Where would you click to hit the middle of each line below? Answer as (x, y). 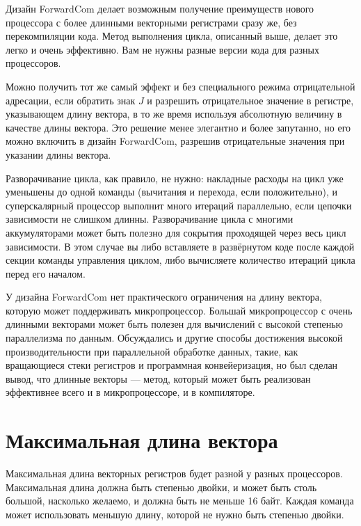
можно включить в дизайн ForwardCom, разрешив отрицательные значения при (175, 141)
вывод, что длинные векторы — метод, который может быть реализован (158, 378)
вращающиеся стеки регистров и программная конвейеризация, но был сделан (172, 365)
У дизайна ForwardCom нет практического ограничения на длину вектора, (164, 297)
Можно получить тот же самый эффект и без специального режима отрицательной (180, 86)
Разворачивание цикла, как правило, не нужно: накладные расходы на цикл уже (175, 178)
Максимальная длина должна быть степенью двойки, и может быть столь (161, 487)
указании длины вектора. (58, 154)
